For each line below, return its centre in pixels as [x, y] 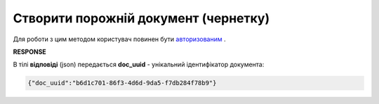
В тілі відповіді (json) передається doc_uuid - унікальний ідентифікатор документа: [139, 65]
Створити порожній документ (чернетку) [141, 18]
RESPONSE [30, 52]
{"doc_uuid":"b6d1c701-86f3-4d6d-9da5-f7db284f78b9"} [122, 83]
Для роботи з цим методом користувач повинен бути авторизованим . [119, 39]
